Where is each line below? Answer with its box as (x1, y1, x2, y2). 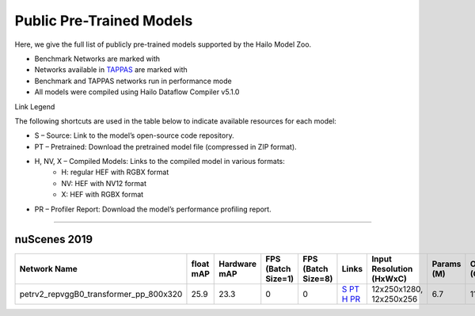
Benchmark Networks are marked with (34, 54, 161, 63)
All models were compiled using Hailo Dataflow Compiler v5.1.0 (34, 87, 240, 97)
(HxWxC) (371, 273, 408, 284)
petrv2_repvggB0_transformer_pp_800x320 (19, 288, 183, 299)
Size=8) (302, 273, 333, 284)
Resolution (371, 263, 413, 274)
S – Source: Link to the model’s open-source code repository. (34, 131, 234, 140)
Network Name (19, 263, 78, 274)
